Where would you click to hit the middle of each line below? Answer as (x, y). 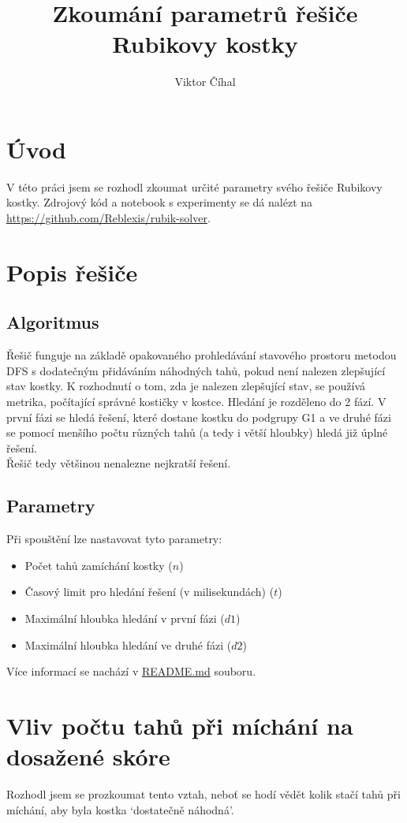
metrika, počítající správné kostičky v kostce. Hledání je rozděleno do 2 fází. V (196, 401)
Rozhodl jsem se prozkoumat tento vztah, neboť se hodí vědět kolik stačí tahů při (203, 794)
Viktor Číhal (205, 82)
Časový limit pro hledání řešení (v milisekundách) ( (149, 592)
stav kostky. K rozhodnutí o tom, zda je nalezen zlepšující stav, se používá (186, 386)
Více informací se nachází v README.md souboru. (131, 671)
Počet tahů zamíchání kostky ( (99, 565)
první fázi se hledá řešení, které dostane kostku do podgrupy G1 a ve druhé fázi (199, 417)
